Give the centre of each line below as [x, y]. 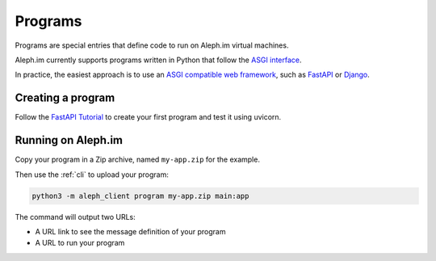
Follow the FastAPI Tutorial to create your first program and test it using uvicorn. [148, 117]
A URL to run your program [80, 243]
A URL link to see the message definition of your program [130, 231]
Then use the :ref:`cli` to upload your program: [92, 175]
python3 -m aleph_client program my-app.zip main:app [140, 196]
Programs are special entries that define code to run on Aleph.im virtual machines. [152, 45]
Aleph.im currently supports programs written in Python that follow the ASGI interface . [158, 60]
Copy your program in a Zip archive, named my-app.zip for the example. [137, 160]
